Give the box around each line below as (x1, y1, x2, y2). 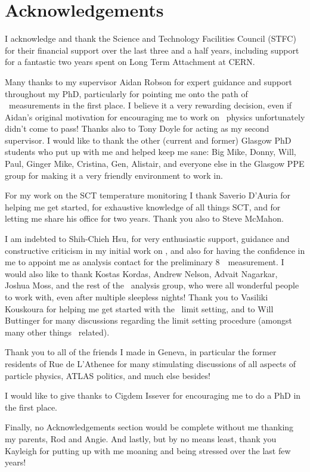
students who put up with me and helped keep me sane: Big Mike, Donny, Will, (5, 145, 296, 158)
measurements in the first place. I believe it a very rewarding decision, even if (8, 99, 292, 111)
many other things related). (5, 325, 110, 338)
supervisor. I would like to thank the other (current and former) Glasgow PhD (5, 133, 292, 146)
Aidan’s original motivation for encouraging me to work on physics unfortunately (5, 110, 305, 123)
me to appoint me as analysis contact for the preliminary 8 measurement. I (5, 256, 284, 268)
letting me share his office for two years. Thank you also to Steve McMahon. (5, 212, 284, 225)
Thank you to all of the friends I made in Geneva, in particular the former (5, 346, 277, 358)
